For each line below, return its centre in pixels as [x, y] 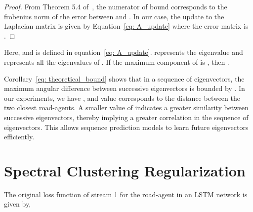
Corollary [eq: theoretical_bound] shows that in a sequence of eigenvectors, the [124, 78]
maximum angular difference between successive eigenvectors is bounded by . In [125, 88]
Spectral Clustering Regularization [125, 170]
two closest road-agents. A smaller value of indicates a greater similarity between [126, 107]
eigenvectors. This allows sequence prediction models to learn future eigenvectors [126, 127]
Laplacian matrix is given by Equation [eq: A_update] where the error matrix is [126, 26]
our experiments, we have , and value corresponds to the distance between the [122, 98]
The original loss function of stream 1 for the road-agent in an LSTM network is [126, 194]
